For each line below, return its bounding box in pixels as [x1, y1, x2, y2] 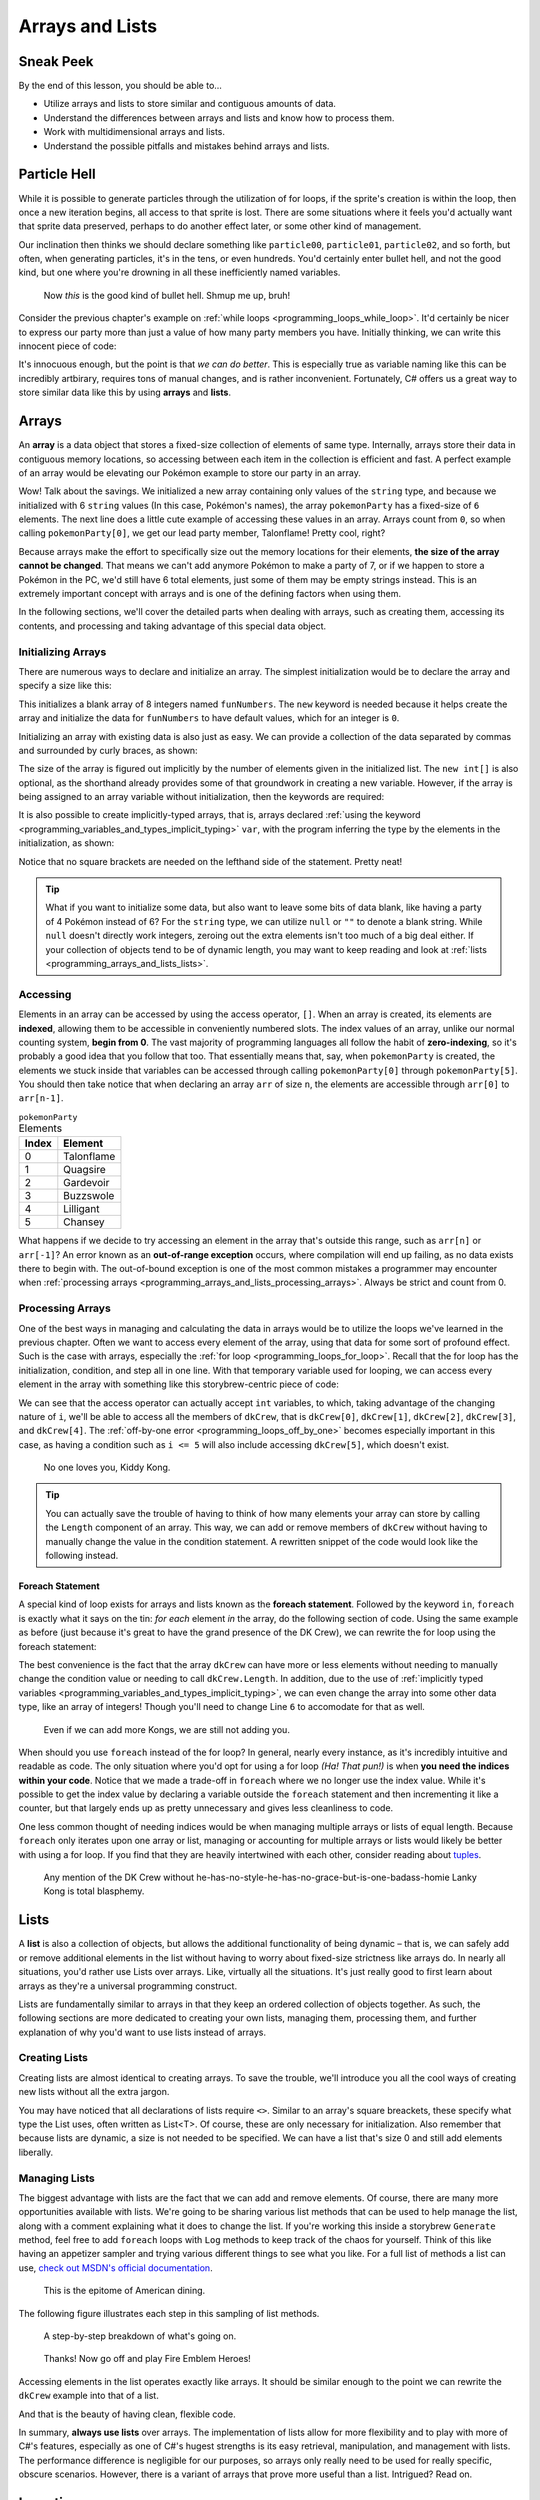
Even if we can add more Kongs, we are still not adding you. [43, 1723, 290, 1735]
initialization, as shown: [18, 837, 115, 849]
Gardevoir [63, 1176, 110, 1190]
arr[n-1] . [18, 1092, 64, 1104]
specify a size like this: [18, 680, 112, 692]
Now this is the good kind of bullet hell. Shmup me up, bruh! [43, 289, 291, 301]
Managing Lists [18, 2171, 95, 2185]
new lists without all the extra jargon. [18, 2086, 170, 2098]
